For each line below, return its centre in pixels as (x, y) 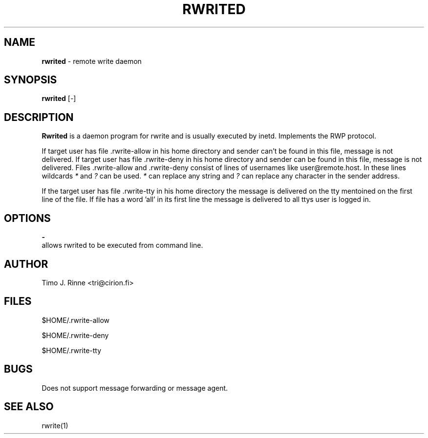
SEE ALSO (29, 407)
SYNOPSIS (31, 80)
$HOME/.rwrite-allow (75, 320)
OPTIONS (27, 218)
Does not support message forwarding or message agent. (135, 388)
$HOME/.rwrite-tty (72, 350)
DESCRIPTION (39, 117)
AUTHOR (26, 264)
